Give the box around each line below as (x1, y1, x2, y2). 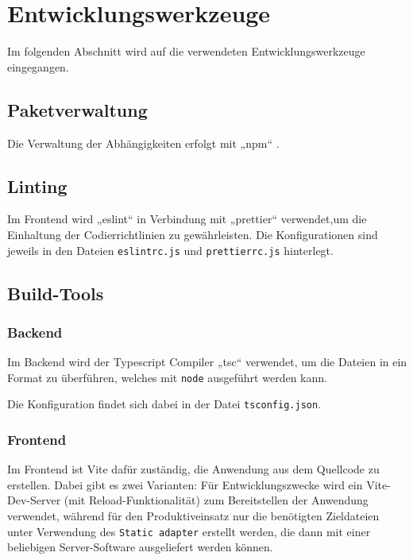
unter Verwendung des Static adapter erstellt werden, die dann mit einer (7, 523, 371, 539)
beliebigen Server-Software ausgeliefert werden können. (7, 539, 273, 555)
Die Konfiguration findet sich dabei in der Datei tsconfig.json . (7, 396, 322, 412)
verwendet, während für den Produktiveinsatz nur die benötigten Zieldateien (7, 508, 380, 524)
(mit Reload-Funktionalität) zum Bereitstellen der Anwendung (64, 492, 369, 508)
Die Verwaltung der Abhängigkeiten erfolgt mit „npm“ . (7, 134, 280, 151)
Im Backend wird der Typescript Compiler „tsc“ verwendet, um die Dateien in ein (7, 353, 407, 370)
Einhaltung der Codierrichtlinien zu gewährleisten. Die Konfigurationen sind (7, 226, 378, 242)
